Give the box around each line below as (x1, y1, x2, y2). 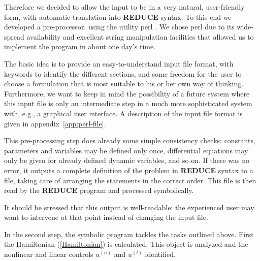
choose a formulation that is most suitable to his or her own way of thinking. (4, 78, 244, 89)
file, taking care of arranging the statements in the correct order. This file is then (4, 175, 256, 185)
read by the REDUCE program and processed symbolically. (4, 185, 194, 195)
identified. (145, 249, 176, 259)
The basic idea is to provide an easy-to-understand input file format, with (4, 58, 234, 69)
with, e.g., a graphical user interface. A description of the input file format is (4, 108, 243, 118)
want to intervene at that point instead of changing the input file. (4, 212, 208, 222)
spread (4, 31, 24, 42)
